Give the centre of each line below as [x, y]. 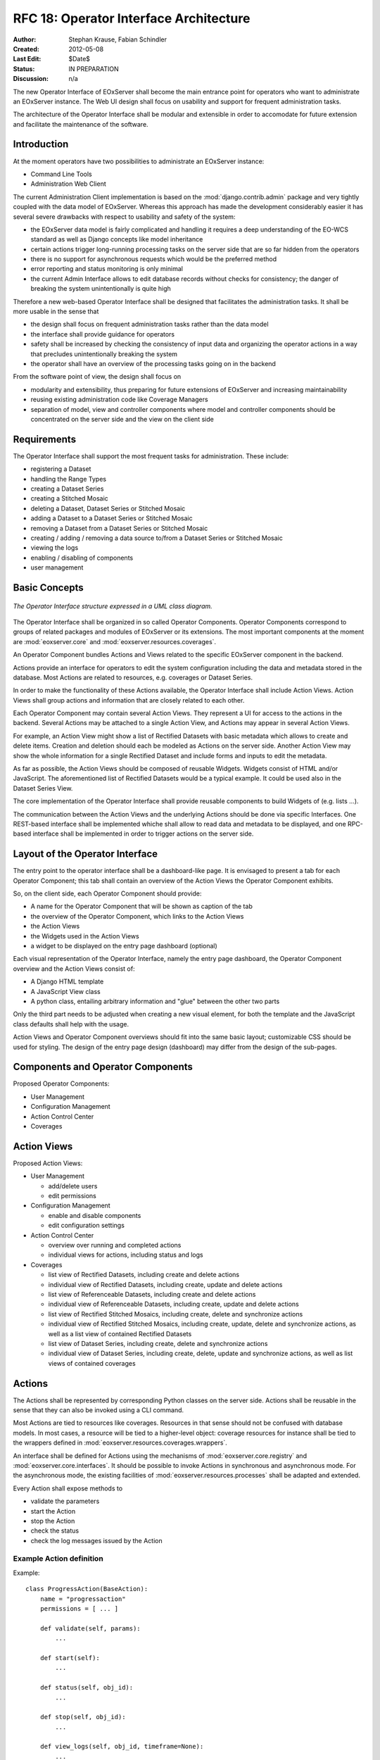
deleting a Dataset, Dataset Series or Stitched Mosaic [108, 508]
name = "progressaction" [83, 1599]
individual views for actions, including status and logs [126, 1255]
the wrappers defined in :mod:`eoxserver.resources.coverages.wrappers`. [120, 1442]
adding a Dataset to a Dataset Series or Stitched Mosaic [112, 518]
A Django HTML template [67, 981]
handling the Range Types [69, 479]
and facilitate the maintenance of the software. [81, 124]
